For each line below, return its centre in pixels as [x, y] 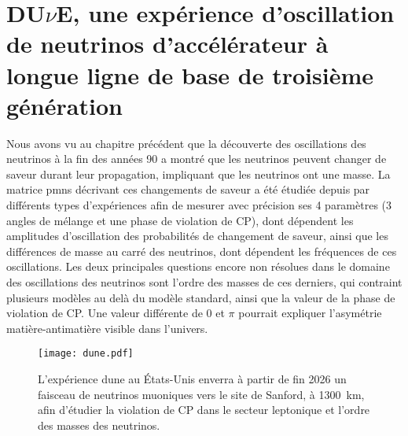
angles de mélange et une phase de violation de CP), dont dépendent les [180, 220]
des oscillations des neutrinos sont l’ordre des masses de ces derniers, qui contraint [204, 282]
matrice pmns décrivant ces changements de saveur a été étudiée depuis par [188, 189]
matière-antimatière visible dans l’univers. [107, 328]
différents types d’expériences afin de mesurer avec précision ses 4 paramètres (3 [199, 205]
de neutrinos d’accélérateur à [167, 44]
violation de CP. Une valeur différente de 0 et [116, 313]
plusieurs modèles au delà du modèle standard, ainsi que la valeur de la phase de [201, 297]
